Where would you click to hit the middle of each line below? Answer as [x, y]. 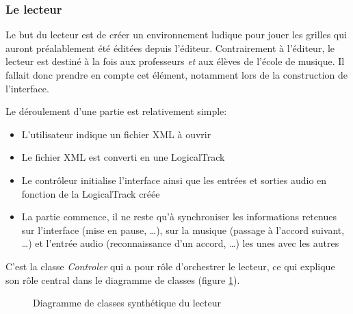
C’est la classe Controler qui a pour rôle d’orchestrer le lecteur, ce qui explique [170, 266]
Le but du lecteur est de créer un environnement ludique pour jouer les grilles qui [176, 35]
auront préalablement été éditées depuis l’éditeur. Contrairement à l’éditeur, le [170, 48]
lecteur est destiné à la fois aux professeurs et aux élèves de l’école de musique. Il [175, 61]
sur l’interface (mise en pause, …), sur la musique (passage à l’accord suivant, [183, 230]
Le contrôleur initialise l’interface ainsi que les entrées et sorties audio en [174, 180]
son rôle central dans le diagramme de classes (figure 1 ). [123, 279]
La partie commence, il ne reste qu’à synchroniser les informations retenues [179, 217]
